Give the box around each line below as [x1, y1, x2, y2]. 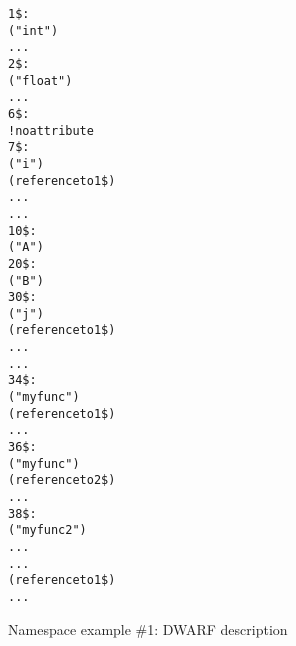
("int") [8, 23, 59, 38]
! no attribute [8, 123, 94, 138]
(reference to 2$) [8, 473, 116, 488]
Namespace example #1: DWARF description [8, 618, 288, 639]
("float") [8, 73, 73, 88]
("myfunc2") [8, 523, 87, 538]
